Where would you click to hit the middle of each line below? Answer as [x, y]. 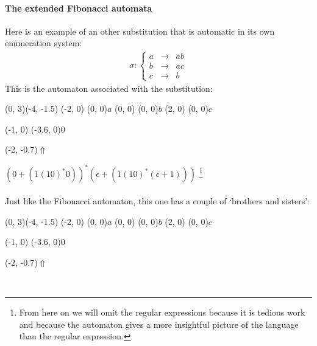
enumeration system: [44, 43]
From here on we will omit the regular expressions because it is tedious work [162, 312]
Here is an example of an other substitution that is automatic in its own [140, 31]
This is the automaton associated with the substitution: [109, 88]
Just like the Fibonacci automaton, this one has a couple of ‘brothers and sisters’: [157, 201]
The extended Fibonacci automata [79, 8]
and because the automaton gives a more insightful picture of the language [159, 324]
